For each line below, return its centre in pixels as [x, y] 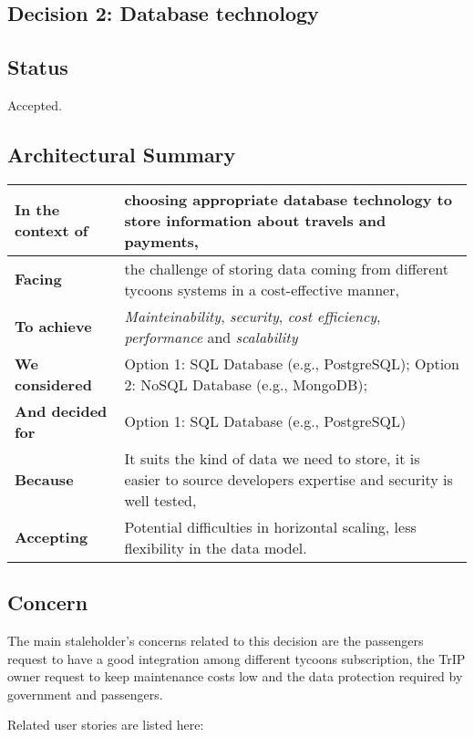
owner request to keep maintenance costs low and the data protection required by [235, 676]
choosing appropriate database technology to [288, 199]
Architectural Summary [122, 154]
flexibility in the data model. [216, 547]
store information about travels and [255, 220]
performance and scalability [211, 337]
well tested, [160, 500]
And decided [61, 410]
